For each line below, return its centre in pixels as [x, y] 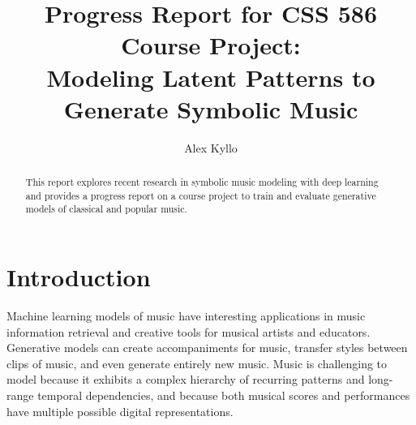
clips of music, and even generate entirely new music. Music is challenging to [197, 363]
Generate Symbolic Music [211, 108]
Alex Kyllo [211, 147]
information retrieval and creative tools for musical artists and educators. [189, 331]
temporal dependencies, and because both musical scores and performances [224, 395]
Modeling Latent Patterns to [211, 77]
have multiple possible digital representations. [120, 411]
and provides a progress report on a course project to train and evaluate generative [201, 195]
